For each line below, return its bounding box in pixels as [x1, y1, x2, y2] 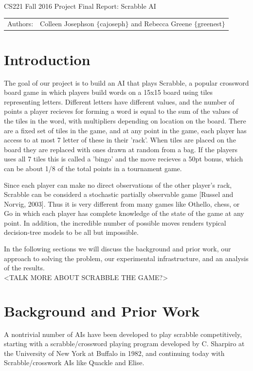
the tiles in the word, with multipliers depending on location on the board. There [4, 115, 246, 125]
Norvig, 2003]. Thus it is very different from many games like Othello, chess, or [4, 198, 240, 209]
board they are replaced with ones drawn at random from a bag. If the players [4, 144, 237, 154]
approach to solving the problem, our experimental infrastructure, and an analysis [4, 253, 249, 263]
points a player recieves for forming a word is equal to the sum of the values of [4, 106, 238, 116]
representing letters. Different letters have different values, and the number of [4, 96, 235, 106]
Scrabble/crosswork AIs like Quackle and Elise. [4, 357, 145, 368]
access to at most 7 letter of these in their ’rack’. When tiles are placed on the [4, 135, 236, 145]
